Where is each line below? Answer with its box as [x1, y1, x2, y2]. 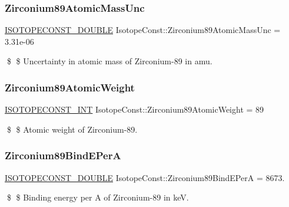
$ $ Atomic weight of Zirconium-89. [6, 123, 138, 135]
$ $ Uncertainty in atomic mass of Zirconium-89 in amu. [6, 55, 212, 67]
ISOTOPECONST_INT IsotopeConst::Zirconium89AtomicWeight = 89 [5, 103, 264, 116]
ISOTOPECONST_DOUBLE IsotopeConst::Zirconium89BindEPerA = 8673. [5, 171, 285, 183]
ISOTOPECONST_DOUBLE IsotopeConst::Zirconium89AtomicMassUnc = [5, 24, 281, 36]
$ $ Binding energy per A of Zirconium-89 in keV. [6, 191, 189, 203]
